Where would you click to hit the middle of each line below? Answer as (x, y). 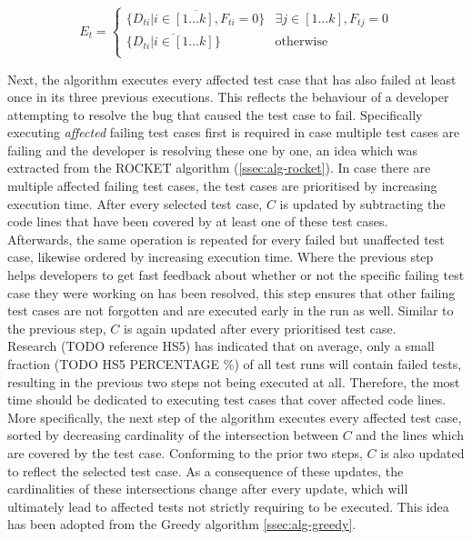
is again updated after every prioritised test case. (260, 328)
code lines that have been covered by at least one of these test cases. (198, 221)
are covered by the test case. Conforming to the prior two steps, (185, 452)
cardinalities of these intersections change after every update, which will (208, 489)
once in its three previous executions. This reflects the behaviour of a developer (228, 97)
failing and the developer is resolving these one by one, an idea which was (213, 150)
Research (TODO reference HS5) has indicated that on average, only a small (221, 346)
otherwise (301, 42)
